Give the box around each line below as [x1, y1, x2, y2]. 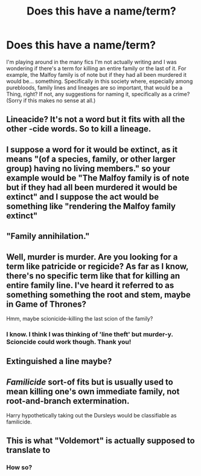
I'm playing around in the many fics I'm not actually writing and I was [6, 58, 177, 65]
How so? [6, 463, 33, 472]
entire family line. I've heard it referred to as [6, 280, 174, 290]
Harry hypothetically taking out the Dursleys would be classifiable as [6, 412, 177, 419]
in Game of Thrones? [6, 299, 86, 309]
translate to [6, 445, 51, 455]
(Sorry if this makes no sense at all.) [6, 97, 96, 104]
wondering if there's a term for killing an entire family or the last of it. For [6, 65, 187, 72]
